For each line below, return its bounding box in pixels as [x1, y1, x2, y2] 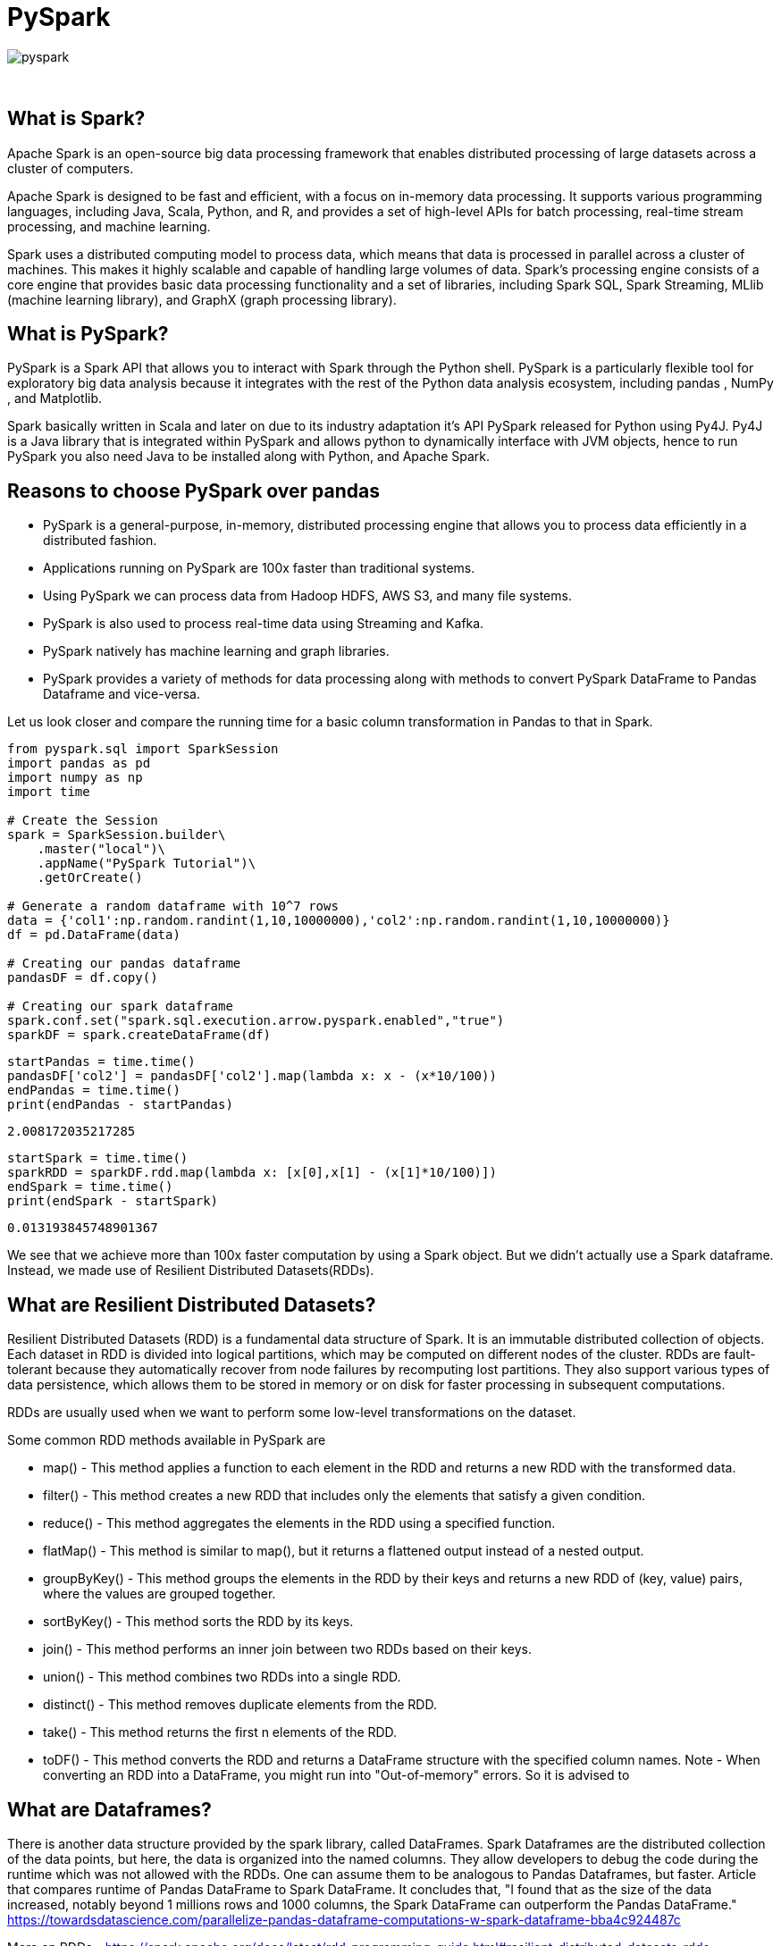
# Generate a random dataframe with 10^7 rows [7, 899, 339, 914]
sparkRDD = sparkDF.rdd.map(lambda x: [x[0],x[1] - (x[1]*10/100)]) [7, 1165, 497, 1180]
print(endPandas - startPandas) [7, 1097, 233, 1112]
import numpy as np [7, 770, 143, 785]
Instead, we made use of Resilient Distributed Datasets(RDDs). [7, 1262, 374, 1279]
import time [7, 784, 90, 800]
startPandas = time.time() [7, 1054, 196, 1069]
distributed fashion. [43, 533, 157, 549]
